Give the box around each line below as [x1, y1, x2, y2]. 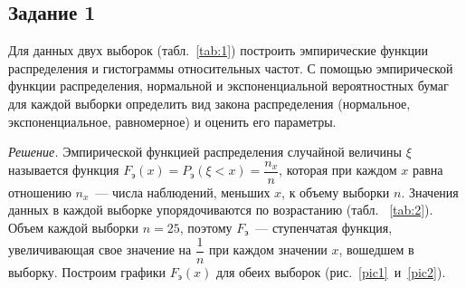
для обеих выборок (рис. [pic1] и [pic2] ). [215, 262, 446, 281]
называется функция [8, 160, 119, 179]
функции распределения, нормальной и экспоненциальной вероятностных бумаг [8, 76, 449, 95]
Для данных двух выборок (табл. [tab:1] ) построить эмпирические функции [8, 41, 428, 60]
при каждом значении [208, 240, 328, 259]
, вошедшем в [338, 240, 414, 259]
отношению [8, 182, 71, 201]
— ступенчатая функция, [255, 218, 393, 237]
